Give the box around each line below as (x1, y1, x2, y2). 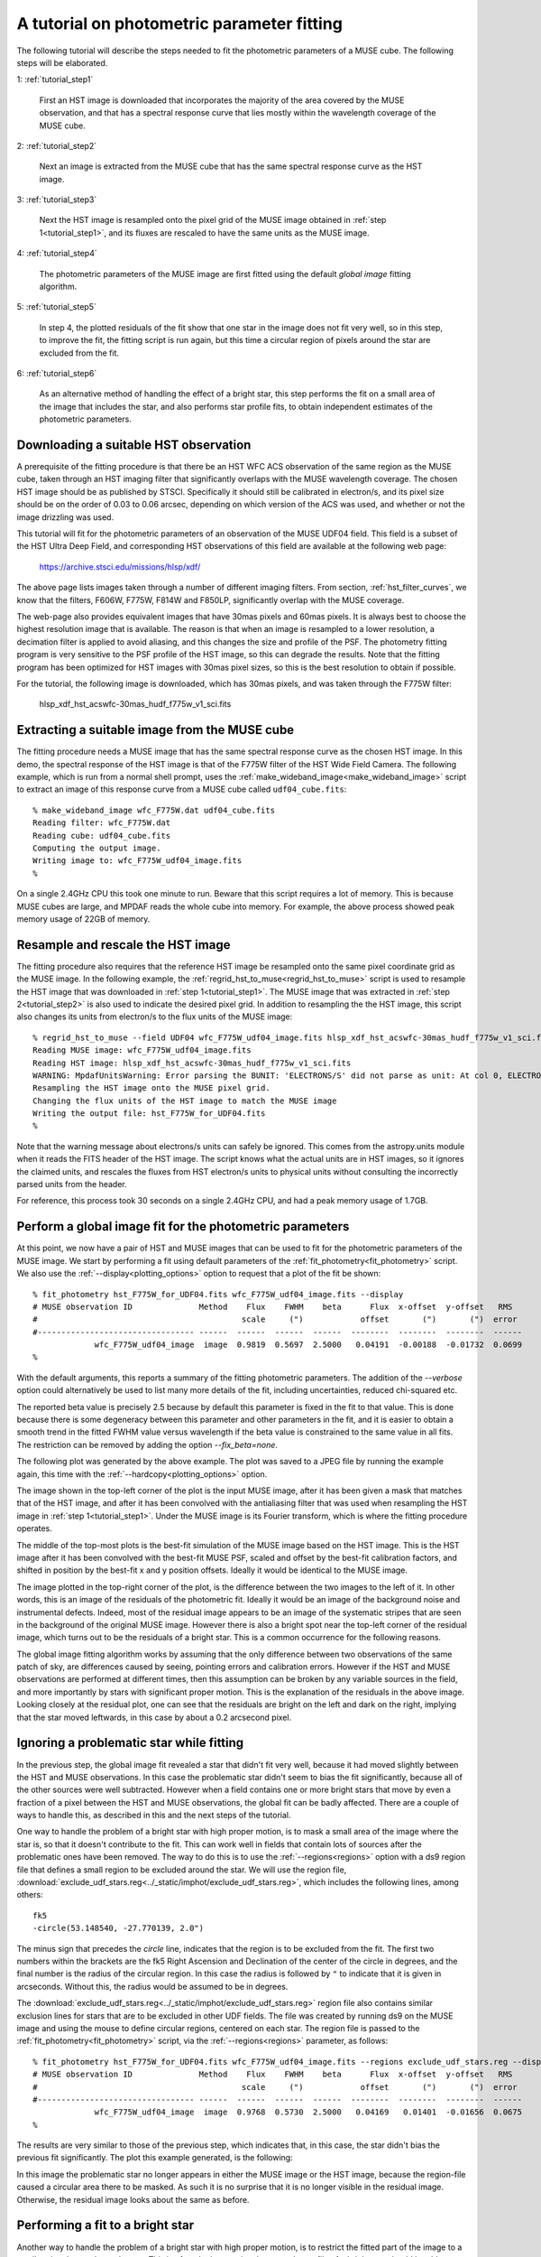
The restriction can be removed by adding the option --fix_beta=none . (16, 1439, 279, 1450)
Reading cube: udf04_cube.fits (32, 831, 171, 841)
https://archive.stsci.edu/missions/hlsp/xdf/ (39, 561, 201, 572)
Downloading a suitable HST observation (16, 437, 252, 452)
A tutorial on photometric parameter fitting (16, 14, 343, 33)
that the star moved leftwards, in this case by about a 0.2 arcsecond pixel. (16, 1712, 292, 1723)
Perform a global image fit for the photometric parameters (16, 1219, 350, 1234)
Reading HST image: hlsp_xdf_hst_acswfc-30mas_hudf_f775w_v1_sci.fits (32, 1057, 352, 1068)
